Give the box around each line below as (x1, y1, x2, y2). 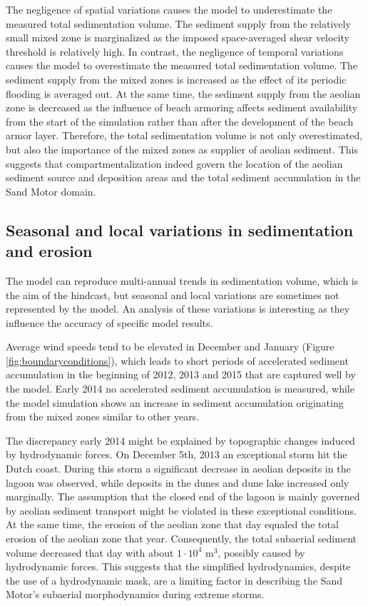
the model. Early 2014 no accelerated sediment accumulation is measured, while (6, 381, 354, 396)
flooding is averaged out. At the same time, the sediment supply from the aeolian (6, 86, 361, 101)
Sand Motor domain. (6, 183, 96, 198)
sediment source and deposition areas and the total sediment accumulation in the (6, 170, 361, 185)
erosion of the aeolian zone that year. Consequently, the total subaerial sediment (6, 531, 357, 545)
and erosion (6, 240, 93, 262)
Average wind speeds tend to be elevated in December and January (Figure (6, 339, 334, 354)
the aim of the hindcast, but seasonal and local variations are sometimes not (6, 287, 339, 302)
